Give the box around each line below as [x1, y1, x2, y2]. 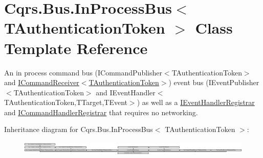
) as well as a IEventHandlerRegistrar [137, 97, 255, 108]
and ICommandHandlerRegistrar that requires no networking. [4, 107, 198, 117]
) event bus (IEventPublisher [168, 77, 259, 88]
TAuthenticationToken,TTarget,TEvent [4, 97, 127, 108]
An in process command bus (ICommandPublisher [4, 67, 162, 77]
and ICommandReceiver [4, 77, 79, 88]
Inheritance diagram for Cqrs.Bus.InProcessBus [4, 124, 153, 135]
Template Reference [4, 37, 148, 58]
